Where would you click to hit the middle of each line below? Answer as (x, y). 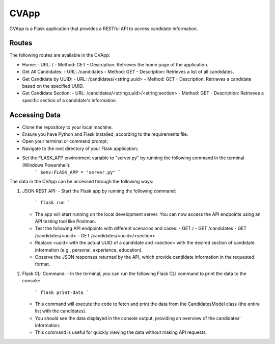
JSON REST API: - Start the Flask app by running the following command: (99, 191)
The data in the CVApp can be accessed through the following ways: (81, 182)
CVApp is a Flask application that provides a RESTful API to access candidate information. (104, 29)
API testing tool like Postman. (65, 221)
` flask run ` (52, 203)
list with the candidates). (61, 311)
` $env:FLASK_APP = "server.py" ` (78, 173)
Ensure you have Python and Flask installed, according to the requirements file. (105, 134)
